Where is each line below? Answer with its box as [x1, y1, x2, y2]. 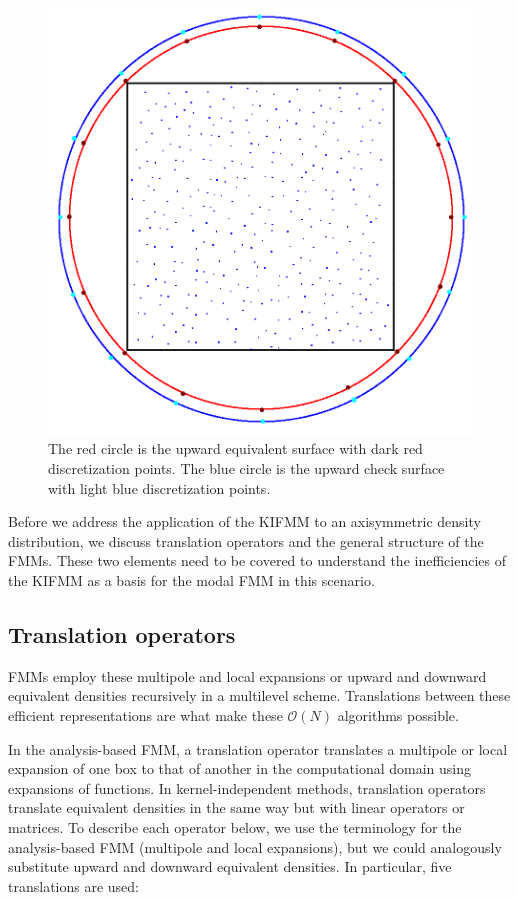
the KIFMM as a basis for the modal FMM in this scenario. [8, 570, 375, 591]
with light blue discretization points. [48, 477, 271, 498]
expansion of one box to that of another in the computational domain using [8, 758, 472, 779]
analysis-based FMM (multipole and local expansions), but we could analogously [8, 836, 502, 857]
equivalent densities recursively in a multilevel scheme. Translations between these [8, 685, 511, 706]
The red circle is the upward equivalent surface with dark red [48, 438, 423, 459]
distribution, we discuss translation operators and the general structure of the [8, 530, 484, 551]
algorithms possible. [337, 705, 459, 725]
